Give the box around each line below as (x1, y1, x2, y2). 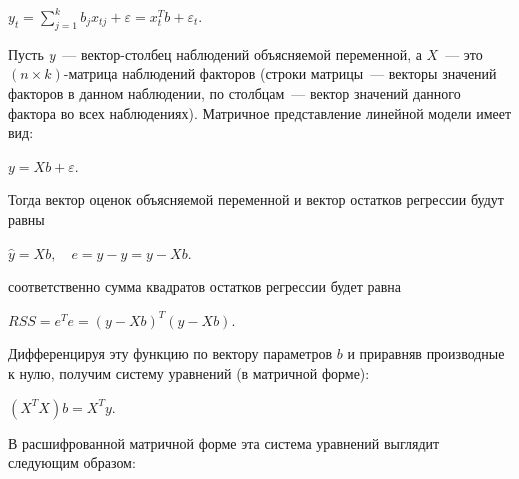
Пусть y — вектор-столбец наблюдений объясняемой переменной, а (8, 43, 422, 64)
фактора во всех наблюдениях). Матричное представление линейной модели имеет (8, 102, 512, 123)
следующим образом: (8, 452, 136, 473)
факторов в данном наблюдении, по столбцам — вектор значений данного (8, 82, 461, 103)
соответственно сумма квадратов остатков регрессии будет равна (8, 276, 401, 297)
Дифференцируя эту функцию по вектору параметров (8, 343, 333, 364)
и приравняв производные (347, 343, 505, 364)
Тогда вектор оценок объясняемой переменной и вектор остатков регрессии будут (8, 189, 504, 210)
